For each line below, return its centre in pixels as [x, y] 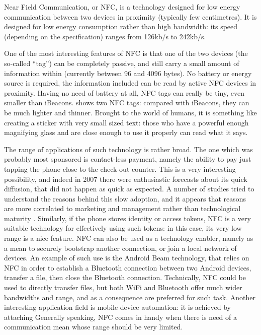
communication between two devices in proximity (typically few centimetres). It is [130, 16]
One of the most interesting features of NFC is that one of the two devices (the [126, 53]
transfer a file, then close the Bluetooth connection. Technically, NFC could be [125, 277]
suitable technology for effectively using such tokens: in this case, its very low [123, 228]
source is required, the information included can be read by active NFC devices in [130, 83]
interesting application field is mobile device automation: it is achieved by [117, 307]
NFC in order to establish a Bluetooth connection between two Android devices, [128, 267]
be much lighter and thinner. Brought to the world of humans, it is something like [130, 112]
